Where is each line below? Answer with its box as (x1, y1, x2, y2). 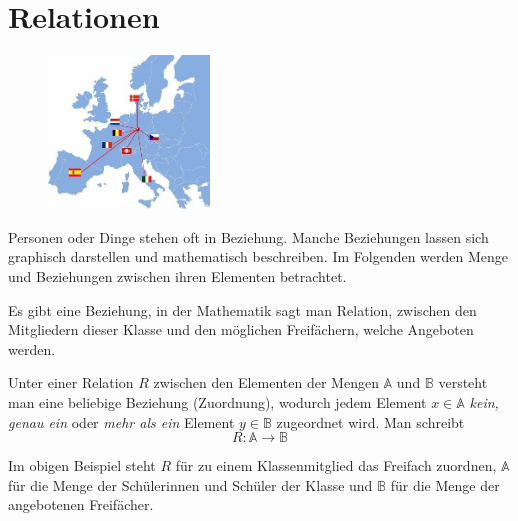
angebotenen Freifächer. (8, 494, 154, 515)
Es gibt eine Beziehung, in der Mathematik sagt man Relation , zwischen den (8, 299, 477, 320)
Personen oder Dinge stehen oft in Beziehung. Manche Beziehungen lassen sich (8, 226, 489, 247)
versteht (438, 372, 488, 393)
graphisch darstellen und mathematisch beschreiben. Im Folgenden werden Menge (8, 246, 508, 267)
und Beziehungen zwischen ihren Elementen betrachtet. (8, 266, 347, 287)
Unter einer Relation (8, 372, 134, 393)
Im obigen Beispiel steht (8, 455, 156, 476)
